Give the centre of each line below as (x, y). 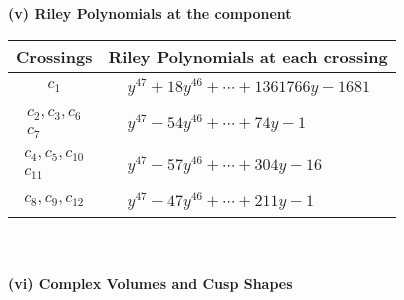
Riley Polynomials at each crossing (248, 56)
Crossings (54, 56)
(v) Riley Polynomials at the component (150, 13)
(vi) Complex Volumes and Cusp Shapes (150, 282)
